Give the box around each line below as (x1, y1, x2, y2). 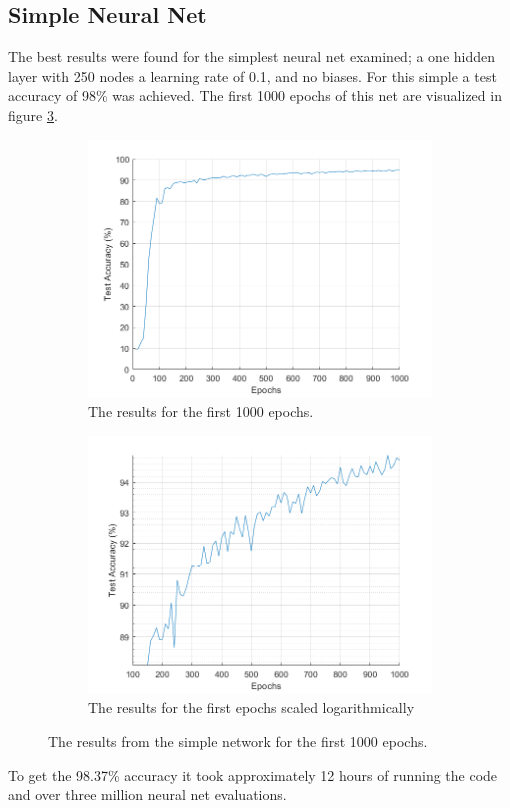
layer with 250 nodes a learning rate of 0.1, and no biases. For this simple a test (8, 65, 497, 86)
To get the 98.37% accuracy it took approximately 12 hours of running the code (8, 764, 498, 785)
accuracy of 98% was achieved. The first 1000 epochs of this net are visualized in (8, 85, 502, 106)
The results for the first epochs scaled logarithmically (88, 697, 415, 718)
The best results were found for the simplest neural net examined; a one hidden (8, 46, 496, 67)
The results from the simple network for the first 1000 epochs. (48, 730, 428, 751)
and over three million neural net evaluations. (8, 784, 287, 805)
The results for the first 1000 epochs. (88, 401, 314, 422)
